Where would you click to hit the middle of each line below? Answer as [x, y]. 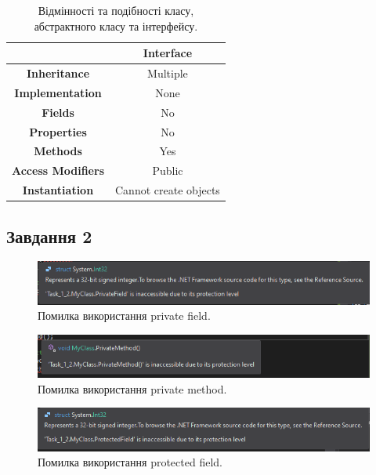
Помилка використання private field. [124, 315]
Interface [168, 53]
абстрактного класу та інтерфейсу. [116, 25]
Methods [58, 151]
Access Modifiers [58, 170]
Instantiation [58, 190]
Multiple [168, 73]
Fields [58, 112]
